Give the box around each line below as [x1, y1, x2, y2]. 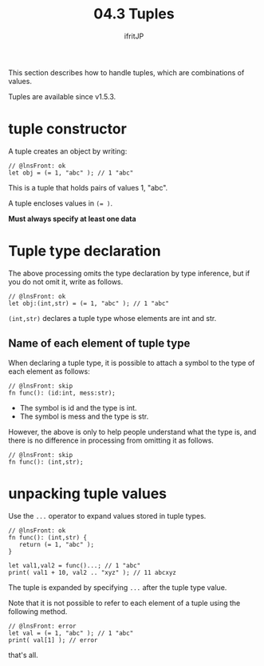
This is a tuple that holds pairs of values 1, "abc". [8, 183, 168, 192]
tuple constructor [8, 120, 128, 138]
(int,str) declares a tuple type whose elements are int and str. [8, 313, 217, 323]
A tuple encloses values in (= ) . [8, 198, 113, 208]
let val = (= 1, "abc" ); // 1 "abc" [8, 629, 134, 637]
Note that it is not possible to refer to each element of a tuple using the [8, 598, 241, 608]
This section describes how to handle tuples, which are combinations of [8, 67, 245, 77]
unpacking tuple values [8, 484, 167, 503]
